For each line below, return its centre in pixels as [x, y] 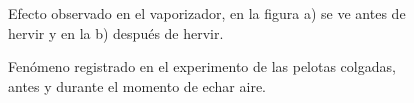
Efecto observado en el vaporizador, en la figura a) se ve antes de [207, 13]
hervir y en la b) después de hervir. [116, 32]
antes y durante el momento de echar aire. [137, 85]
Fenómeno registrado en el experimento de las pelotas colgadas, [202, 66]
